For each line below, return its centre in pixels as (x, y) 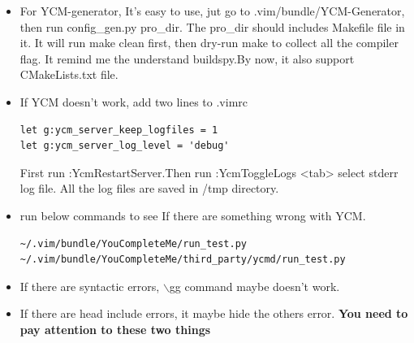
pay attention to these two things (115, 329)
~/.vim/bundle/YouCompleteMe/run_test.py (133, 243)
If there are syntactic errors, (90, 286)
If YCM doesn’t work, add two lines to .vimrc (134, 101)
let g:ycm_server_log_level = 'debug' (125, 146)
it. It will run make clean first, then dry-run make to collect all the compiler (209, 43)
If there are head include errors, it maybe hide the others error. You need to (214, 313)
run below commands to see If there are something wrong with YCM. (193, 215)
